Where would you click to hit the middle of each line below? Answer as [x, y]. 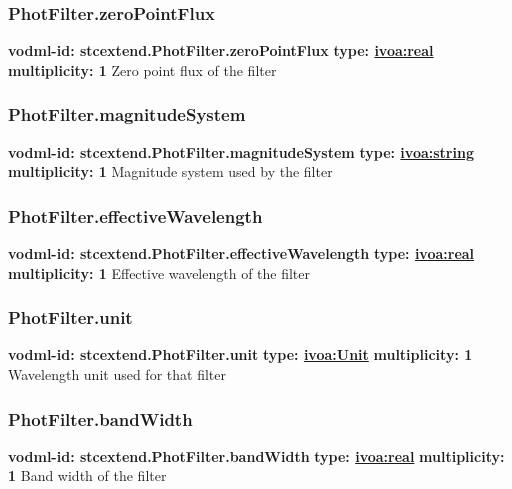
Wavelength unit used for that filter [117, 374]
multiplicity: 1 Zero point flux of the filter [142, 69]
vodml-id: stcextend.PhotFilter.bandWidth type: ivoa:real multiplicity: [256, 455]
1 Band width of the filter [87, 475]
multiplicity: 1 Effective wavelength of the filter [159, 272]
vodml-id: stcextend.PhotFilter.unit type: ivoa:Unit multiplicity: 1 [240, 354]
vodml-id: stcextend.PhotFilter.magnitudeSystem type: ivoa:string [241, 151]
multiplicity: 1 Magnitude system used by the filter [170, 171]
